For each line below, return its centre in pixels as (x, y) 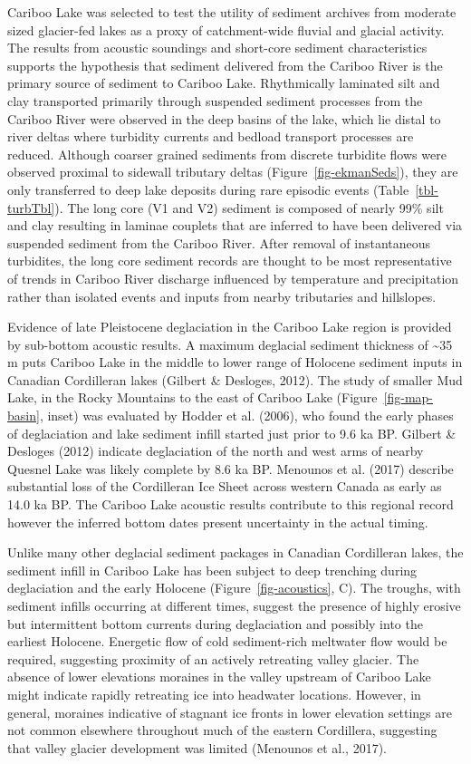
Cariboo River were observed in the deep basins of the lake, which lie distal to (224, 118)
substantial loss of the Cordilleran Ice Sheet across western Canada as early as (225, 486)
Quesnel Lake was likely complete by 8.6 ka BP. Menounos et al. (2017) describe (231, 468)
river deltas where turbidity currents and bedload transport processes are (211, 136)
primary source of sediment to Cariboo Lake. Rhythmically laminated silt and (224, 83)
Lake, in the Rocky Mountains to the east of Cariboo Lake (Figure (192, 397)
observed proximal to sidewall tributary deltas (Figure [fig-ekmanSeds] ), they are (233, 172)
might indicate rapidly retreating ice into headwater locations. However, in (214, 694)
